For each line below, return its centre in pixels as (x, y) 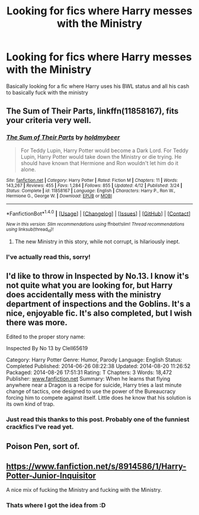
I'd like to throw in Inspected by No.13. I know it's (98, 276)
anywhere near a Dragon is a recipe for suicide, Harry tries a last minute (94, 385)
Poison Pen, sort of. (43, 446)
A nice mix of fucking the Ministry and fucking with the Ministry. (84, 490)
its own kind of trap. (31, 404)
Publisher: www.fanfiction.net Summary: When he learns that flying (88, 379)
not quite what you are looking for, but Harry (89, 285)
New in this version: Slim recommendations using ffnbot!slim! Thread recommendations (95, 224)
